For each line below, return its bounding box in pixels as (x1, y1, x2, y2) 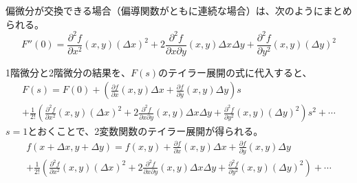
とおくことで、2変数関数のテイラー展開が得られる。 (28, 124, 263, 138)
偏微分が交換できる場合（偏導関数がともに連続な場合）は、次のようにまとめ (6, 3, 352, 17)
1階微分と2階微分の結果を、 (6, 65, 131, 79)
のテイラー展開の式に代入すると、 (158, 65, 312, 79)
